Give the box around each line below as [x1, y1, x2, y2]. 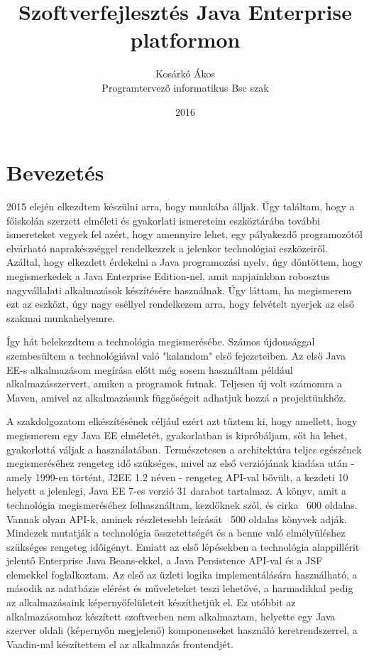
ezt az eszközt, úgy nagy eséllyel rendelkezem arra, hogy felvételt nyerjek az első [6, 296, 354, 311]
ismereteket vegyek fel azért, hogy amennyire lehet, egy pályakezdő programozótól [6, 227, 363, 242]
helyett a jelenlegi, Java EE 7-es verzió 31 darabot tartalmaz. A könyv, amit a [6, 483, 347, 498]
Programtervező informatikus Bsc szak [101, 80, 269, 95]
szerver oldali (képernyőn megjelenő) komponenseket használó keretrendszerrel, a [6, 623, 358, 638]
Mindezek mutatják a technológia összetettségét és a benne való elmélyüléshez [6, 525, 346, 540]
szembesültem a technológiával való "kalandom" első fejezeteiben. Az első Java [6, 348, 346, 362]
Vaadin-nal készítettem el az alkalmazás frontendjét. [6, 636, 233, 651]
